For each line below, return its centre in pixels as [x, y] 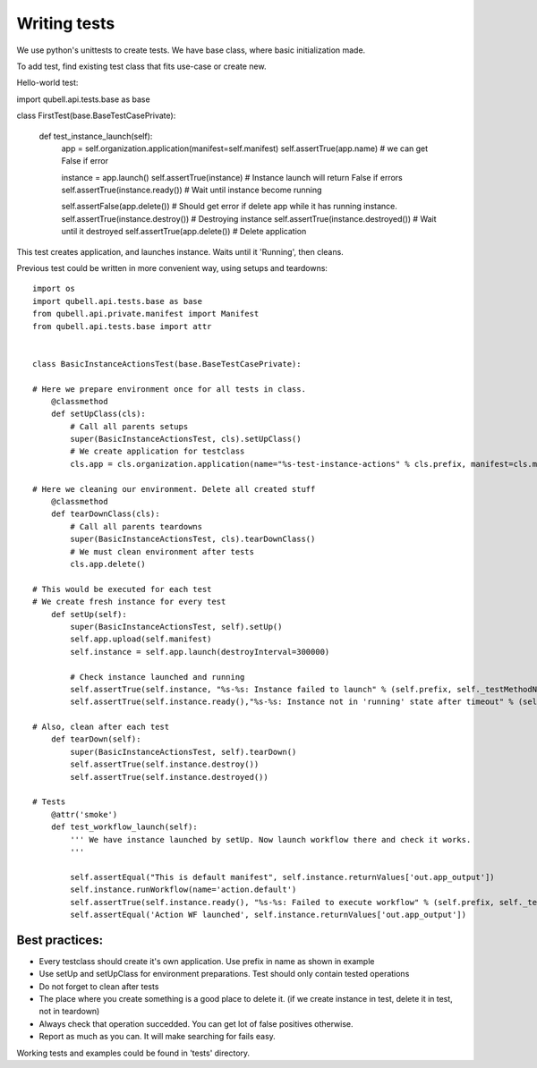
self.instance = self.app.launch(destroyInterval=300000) [200, 652]
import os [54, 289]
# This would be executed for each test [122, 589]
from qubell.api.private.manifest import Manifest [146, 314]
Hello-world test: [47, 83]
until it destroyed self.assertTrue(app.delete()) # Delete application [184, 232]
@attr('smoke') [84, 814]
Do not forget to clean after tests [99, 986]
